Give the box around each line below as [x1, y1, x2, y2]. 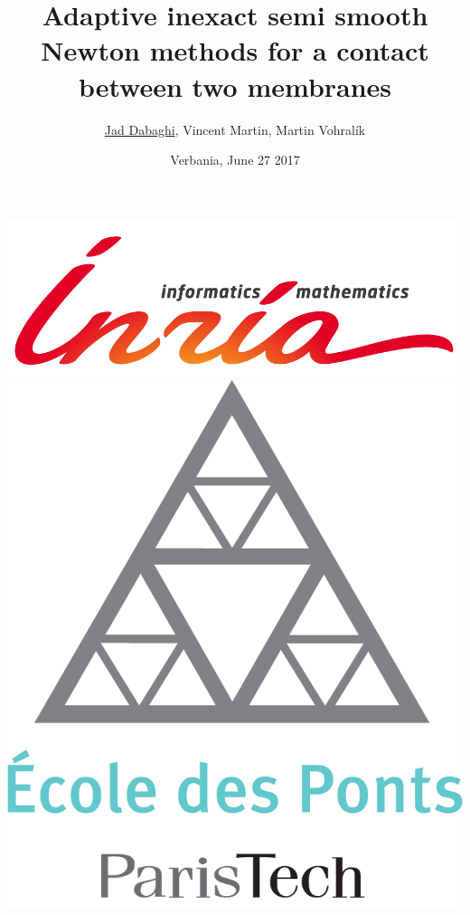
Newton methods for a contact [41, 32, 429, 69]
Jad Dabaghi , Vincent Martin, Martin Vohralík [104, 119, 366, 138]
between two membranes [78, 67, 392, 104]
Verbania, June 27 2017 [170, 150, 300, 169]
